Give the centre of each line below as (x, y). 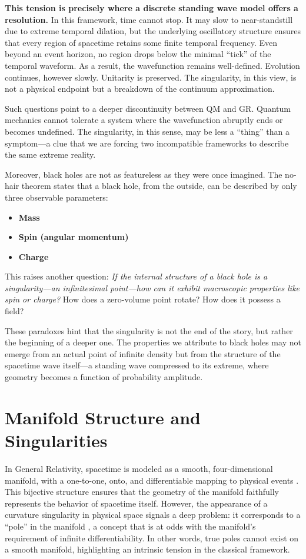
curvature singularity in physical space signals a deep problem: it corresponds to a (153, 515)
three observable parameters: (56, 197)
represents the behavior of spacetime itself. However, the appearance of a (136, 503)
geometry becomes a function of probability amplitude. (104, 377)
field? (14, 311)
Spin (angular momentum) (74, 237)
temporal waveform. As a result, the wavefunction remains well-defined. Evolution (152, 65)
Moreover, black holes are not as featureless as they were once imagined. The (144, 174)
